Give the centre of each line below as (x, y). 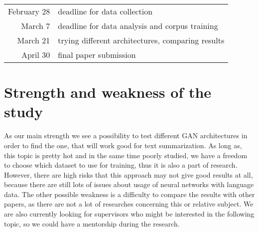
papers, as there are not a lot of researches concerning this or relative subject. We (129, 204)
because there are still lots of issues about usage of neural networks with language (129, 184)
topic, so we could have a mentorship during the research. (92, 223)
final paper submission (97, 55)
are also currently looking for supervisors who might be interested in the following (129, 214)
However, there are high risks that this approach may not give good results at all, (129, 174)
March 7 (36, 26)
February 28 (29, 11)
